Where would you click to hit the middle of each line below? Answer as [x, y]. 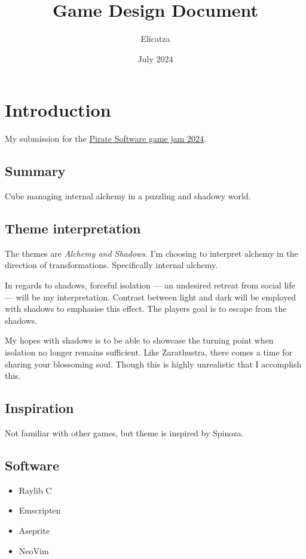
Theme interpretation [73, 228]
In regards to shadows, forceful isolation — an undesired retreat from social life [150, 285]
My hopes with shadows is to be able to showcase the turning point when [139, 340]
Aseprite [34, 530]
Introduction [58, 110]
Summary [35, 171]
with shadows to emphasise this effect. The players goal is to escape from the [146, 309]
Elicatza [155, 39]
